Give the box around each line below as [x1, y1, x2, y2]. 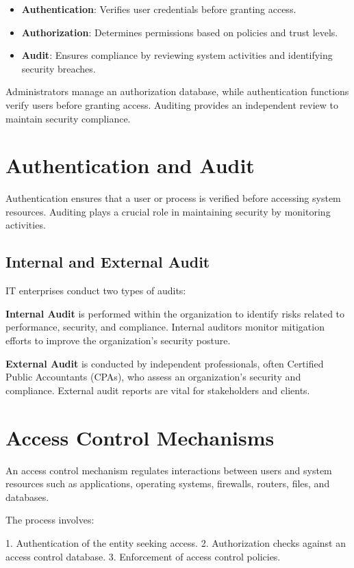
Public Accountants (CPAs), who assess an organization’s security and [5, 370, 301, 384]
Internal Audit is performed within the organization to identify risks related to [5, 306, 345, 320]
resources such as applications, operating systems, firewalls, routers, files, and [5, 476, 330, 491]
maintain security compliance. [5, 111, 131, 125]
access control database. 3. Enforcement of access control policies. [5, 549, 281, 563]
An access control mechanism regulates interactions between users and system [5, 463, 332, 477]
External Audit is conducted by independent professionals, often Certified [5, 356, 324, 370]
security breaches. [21, 61, 96, 75]
